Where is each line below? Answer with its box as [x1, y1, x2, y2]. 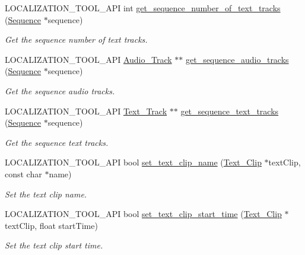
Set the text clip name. [5, 187, 87, 200]
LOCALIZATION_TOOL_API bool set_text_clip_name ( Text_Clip [5, 156, 262, 168]
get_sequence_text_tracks [180, 104, 279, 117]
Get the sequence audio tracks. [5, 84, 115, 97]
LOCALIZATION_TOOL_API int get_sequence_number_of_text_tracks [5, 2, 281, 14]
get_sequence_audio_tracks [185, 53, 289, 65]
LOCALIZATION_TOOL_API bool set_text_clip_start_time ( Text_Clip [5, 208, 282, 220]
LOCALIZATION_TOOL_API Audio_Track [5, 53, 172, 65]
